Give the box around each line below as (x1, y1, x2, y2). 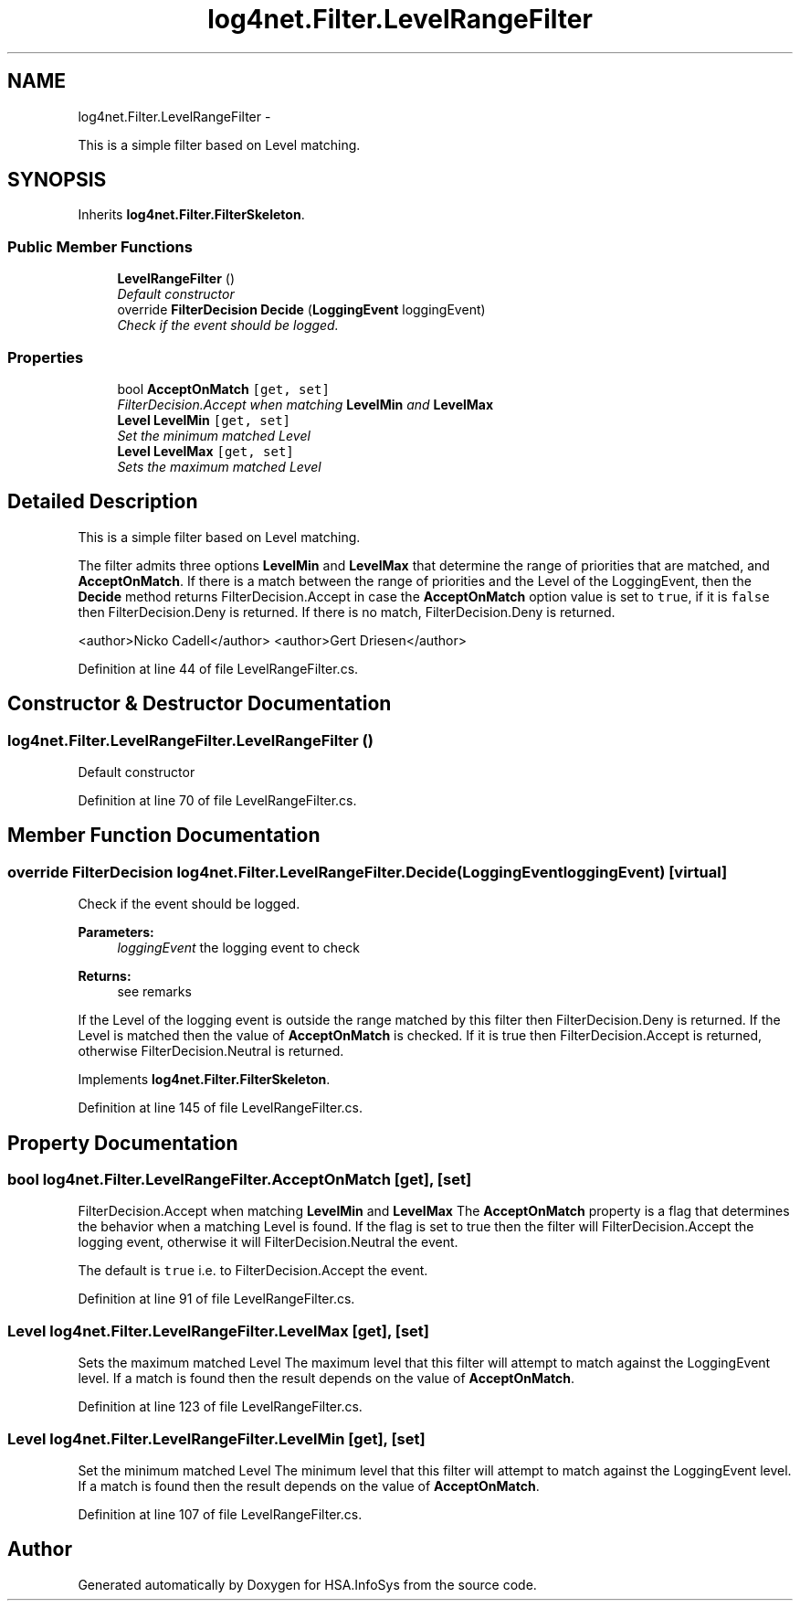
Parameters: (78, 924, 154, 941)
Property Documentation (7, 1131, 238, 1155)
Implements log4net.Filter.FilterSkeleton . (78, 1071, 331, 1088)
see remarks (117, 984, 192, 1000)
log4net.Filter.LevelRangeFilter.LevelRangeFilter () (7, 730, 374, 750)
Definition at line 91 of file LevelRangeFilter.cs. (78, 1291, 355, 1307)
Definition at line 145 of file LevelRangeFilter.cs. (78, 1100, 363, 1116)
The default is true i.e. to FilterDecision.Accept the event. (78, 1262, 428, 1279)
